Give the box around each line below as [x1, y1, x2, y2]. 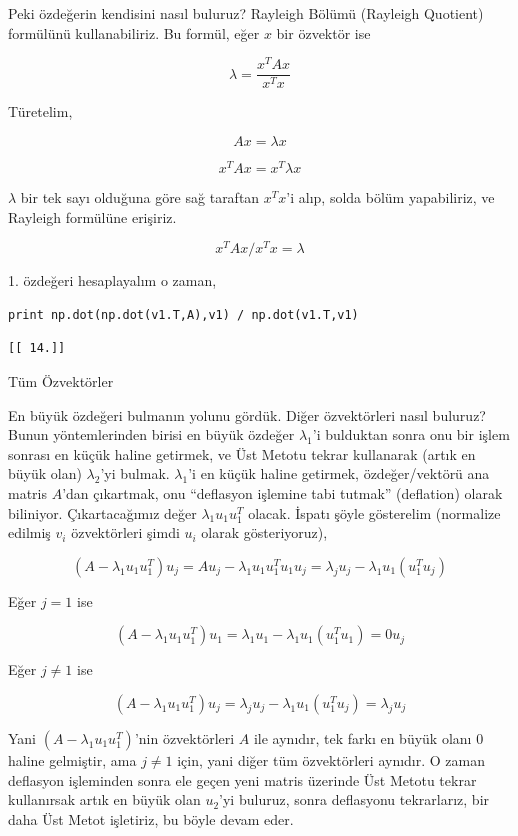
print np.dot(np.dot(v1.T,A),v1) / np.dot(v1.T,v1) [8, 307, 359, 322]
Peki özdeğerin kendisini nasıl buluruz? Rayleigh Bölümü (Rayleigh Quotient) [8, 3, 484, 23]
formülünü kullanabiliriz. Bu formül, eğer [8, 22, 260, 43]
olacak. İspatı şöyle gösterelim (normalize [248, 502, 501, 523]
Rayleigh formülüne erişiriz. [8, 206, 177, 227]
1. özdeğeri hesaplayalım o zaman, [8, 270, 217, 291]
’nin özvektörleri [134, 727, 235, 748]
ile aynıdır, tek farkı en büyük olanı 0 [253, 727, 484, 748]
